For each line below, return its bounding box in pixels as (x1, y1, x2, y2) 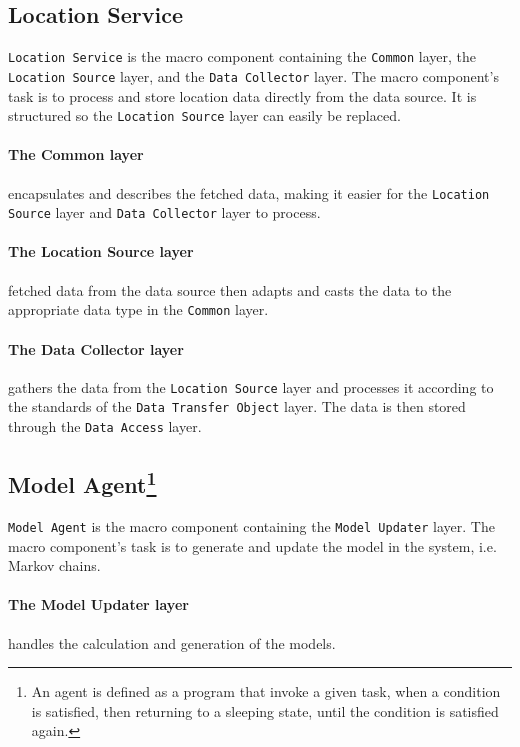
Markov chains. (8, 555, 101, 576)
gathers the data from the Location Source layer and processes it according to (8, 376, 494, 397)
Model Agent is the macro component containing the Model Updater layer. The (8, 515, 495, 536)
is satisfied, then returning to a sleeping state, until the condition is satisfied (31, 700, 499, 721)
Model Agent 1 (8, 465, 157, 500)
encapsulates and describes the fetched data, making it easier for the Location (8, 182, 490, 203)
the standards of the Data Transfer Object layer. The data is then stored (8, 396, 466, 417)
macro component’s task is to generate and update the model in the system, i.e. (8, 535, 497, 556)
